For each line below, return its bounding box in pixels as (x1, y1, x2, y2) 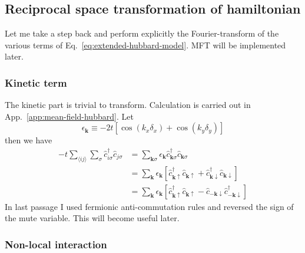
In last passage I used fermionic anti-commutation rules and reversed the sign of (5, 200, 294, 212)
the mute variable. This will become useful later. (5, 212, 180, 224)
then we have (5, 134, 52, 146)
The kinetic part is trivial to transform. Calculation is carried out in (5, 98, 251, 111)
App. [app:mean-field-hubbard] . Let (5, 110, 134, 122)
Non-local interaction (5, 236, 107, 251)
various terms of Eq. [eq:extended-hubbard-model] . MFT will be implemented (5, 38, 286, 51)
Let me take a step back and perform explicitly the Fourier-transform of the (5, 27, 279, 40)
